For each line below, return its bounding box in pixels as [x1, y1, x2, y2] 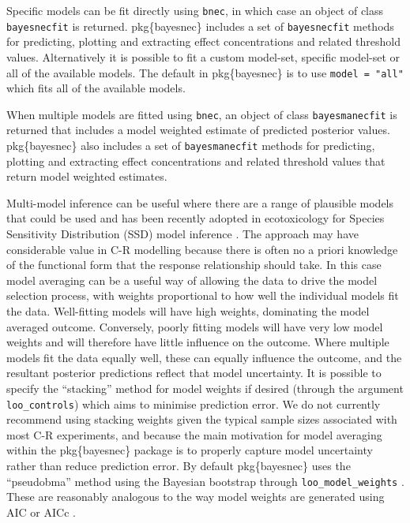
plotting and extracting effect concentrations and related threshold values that [6, 152, 386, 169]
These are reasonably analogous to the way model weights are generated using [6, 488, 385, 505]
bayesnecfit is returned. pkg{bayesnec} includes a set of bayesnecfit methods [6, 17, 394, 34]
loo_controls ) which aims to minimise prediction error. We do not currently [6, 395, 381, 412]
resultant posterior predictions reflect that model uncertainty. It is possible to [6, 364, 382, 381]
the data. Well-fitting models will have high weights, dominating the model [6, 303, 370, 319]
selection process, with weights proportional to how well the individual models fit [6, 287, 399, 304]
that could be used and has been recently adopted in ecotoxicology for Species [6, 210, 385, 226]
